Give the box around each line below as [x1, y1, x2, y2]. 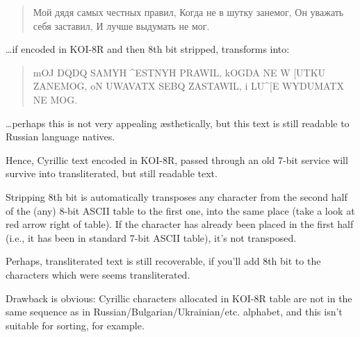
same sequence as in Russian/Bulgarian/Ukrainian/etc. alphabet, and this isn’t [6, 304, 343, 319]
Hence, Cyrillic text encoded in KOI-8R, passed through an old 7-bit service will [6, 152, 348, 167]
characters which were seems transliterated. [6, 267, 190, 281]
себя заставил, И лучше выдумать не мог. [33, 18, 210, 33]
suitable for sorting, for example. [6, 318, 145, 332]
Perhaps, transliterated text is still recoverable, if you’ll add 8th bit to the [6, 254, 321, 268]
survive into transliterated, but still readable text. [6, 166, 218, 181]
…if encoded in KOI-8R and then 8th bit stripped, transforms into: [6, 42, 290, 56]
